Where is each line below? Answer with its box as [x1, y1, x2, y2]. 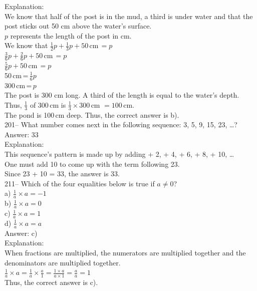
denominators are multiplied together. [5, 257, 121, 267]
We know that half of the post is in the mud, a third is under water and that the [5, 11, 253, 21]
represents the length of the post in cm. [10, 30, 132, 41]
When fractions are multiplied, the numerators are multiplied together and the [5, 247, 246, 257]
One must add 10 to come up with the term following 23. [5, 158, 180, 169]
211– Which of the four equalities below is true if [5, 178, 155, 188]
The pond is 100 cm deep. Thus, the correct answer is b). [5, 109, 179, 120]
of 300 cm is [30, 99, 66, 110]
